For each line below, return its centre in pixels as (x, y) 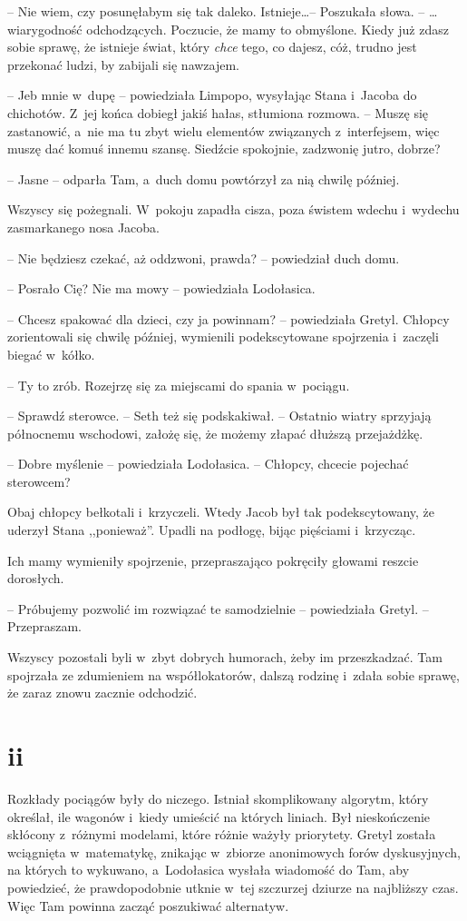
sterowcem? (39, 481)
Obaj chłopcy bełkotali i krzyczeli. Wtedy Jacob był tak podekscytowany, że (221, 512)
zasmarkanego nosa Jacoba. (83, 227)
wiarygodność (45, 29)
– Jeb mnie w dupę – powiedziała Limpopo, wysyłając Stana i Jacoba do (212, 95)
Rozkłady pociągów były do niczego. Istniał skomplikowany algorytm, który (218, 798)
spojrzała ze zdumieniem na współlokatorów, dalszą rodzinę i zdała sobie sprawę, (233, 674)
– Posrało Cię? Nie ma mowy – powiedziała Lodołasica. (161, 288)
